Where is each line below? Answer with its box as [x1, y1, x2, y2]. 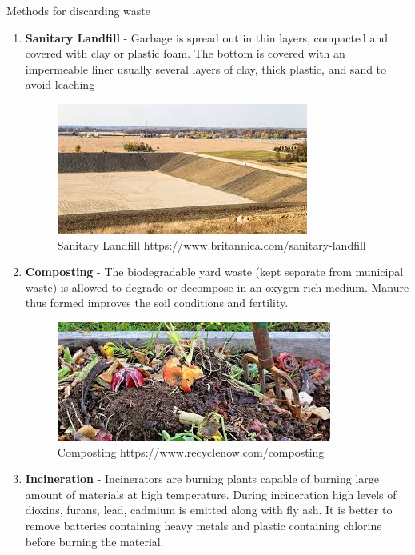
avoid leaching [25, 76, 95, 93]
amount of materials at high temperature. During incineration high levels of [25, 485, 397, 502]
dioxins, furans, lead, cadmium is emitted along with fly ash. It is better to [25, 501, 393, 518]
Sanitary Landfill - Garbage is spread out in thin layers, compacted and [25, 29, 389, 46]
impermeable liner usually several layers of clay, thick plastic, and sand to [25, 60, 387, 77]
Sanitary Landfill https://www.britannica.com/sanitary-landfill [57, 236, 366, 253]
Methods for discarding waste [6, 2, 150, 18]
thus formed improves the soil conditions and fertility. [25, 294, 289, 311]
